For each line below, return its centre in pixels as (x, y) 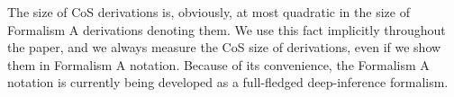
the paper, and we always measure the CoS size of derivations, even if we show (224, 47)
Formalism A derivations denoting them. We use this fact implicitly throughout (227, 29)
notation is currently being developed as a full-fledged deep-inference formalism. (228, 82)
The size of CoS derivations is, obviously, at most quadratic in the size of (209, 12)
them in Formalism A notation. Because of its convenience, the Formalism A (218, 64)
